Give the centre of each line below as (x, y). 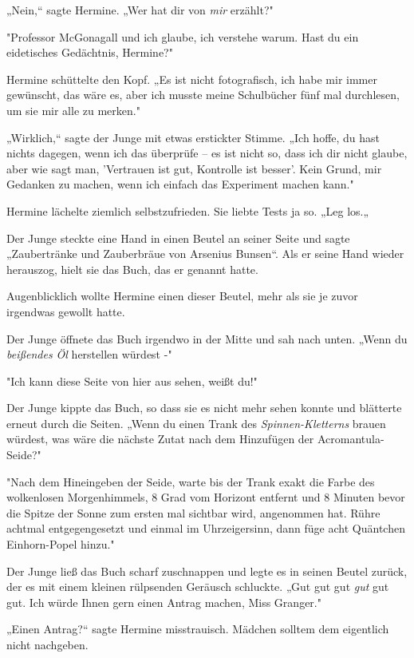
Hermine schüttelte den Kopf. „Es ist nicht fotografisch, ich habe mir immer (192, 79)
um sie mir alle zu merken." (73, 110)
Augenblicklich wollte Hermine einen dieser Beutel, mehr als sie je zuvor (182, 296)
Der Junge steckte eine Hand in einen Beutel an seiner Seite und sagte (178, 238)
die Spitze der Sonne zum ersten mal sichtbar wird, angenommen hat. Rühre (193, 512)
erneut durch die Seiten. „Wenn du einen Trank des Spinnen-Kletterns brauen (196, 423)
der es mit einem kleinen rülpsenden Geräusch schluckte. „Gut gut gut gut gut (198, 587)
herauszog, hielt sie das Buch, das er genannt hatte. (132, 269)
